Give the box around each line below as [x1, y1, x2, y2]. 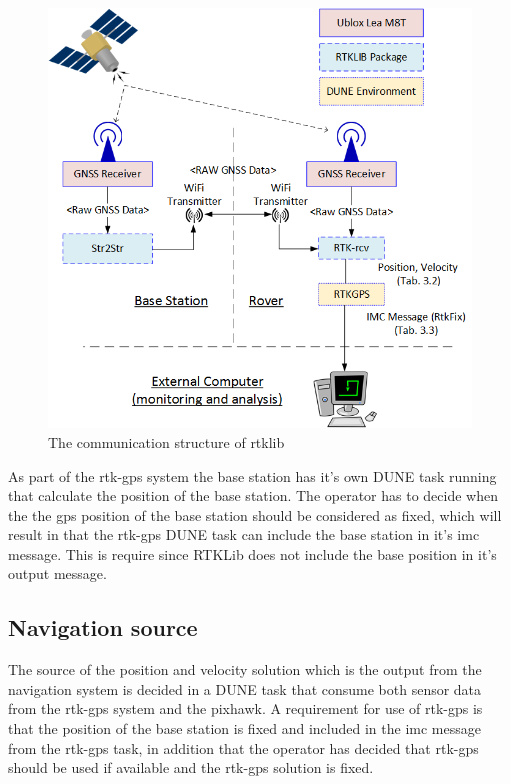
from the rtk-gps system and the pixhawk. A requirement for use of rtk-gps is [8, 698, 483, 719]
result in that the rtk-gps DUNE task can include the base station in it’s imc [8, 524, 480, 545]
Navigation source [8, 612, 198, 643]
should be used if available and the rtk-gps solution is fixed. [8, 757, 374, 778]
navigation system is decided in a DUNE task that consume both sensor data [8, 678, 482, 699]
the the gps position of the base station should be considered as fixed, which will [8, 504, 502, 525]
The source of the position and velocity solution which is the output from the [8, 659, 482, 680]
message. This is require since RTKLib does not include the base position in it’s [8, 543, 497, 564]
